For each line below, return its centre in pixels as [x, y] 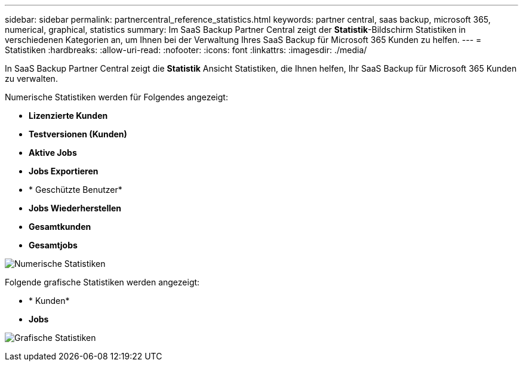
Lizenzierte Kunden [68, 116]
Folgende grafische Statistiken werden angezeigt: [102, 282]
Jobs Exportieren [64, 171]
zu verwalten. [31, 79]
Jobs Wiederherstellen [75, 208]
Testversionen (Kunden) [78, 134]
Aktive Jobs [53, 153]
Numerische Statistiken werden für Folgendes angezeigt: [116, 97]
